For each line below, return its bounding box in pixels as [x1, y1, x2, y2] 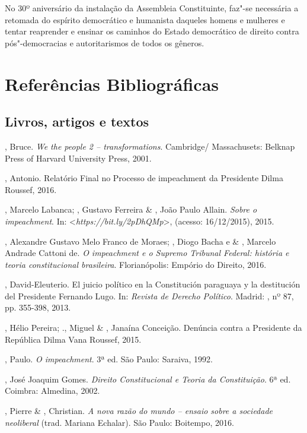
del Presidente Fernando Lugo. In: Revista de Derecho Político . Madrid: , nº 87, [5, 289, 294, 302]
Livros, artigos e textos [5, 112, 149, 131]
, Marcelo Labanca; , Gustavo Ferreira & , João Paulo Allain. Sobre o [5, 203, 257, 216]
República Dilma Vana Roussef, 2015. [5, 333, 142, 345]
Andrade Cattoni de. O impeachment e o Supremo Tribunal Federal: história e [5, 246, 289, 259]
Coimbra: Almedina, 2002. [5, 384, 100, 397]
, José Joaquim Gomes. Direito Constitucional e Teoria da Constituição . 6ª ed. [5, 372, 291, 385]
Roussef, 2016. [5, 183, 57, 195]
